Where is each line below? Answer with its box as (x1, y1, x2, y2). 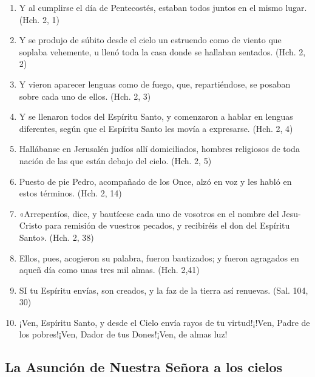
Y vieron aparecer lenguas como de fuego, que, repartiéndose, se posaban (19, 77, 291, 90)
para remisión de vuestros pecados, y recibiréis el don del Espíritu (44, 219, 290, 232)
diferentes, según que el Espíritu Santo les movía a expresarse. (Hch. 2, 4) (19, 122, 293, 134)
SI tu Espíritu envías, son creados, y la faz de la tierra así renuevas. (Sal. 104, (19, 283, 308, 296)
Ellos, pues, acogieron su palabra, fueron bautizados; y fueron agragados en (19, 251, 299, 264)
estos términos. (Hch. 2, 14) (19, 187, 122, 199)
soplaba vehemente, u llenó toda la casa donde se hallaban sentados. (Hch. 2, (19, 45, 306, 58)
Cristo (19, 219, 42, 232)
